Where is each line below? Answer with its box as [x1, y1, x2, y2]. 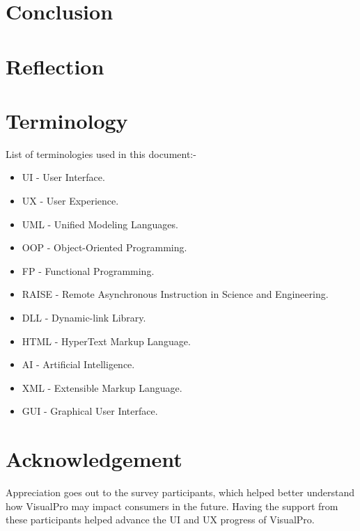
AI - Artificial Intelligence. [22, 357, 135, 372]
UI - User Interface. [22, 170, 105, 184]
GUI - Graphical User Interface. [22, 404, 158, 418]
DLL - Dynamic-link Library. [22, 310, 146, 325]
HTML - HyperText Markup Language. [22, 333, 191, 348]
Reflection [6, 51, 104, 80]
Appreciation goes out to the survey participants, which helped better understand [6, 485, 355, 500]
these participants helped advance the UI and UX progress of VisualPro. [6, 512, 315, 527]
